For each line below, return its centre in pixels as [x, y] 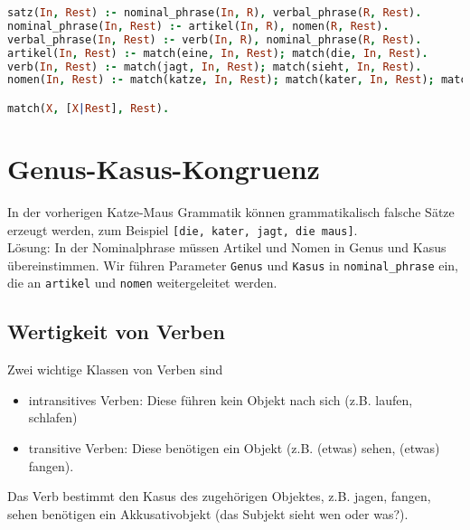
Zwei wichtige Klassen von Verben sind [115, 369]
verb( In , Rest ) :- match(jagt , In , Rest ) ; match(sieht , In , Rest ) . [215, 66]
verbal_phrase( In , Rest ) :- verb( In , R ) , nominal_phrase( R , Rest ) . [215, 39]
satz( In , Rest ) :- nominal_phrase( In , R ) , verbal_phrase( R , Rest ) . [215, 13]
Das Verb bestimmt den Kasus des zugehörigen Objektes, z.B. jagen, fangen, [219, 496]
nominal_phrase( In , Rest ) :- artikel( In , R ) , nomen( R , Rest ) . [198, 26]
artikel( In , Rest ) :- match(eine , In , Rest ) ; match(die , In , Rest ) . [218, 53]
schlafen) [53, 417]
